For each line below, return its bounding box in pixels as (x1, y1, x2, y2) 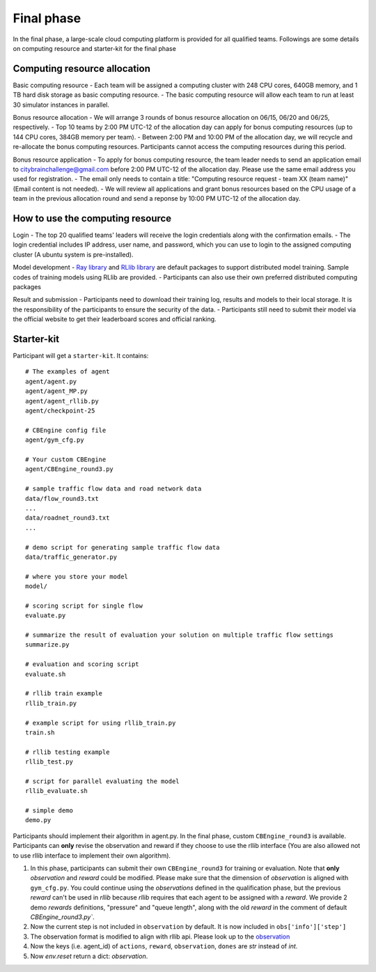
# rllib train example (25, 690, 103, 697)
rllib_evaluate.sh (25, 787, 88, 795)
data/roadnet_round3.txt (25, 514, 110, 522)
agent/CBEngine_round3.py (25, 465, 114, 473)
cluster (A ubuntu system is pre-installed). (13, 250, 134, 259)
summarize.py (25, 641, 70, 649)
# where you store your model (25, 572, 129, 580)
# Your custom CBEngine (25, 455, 107, 463)
